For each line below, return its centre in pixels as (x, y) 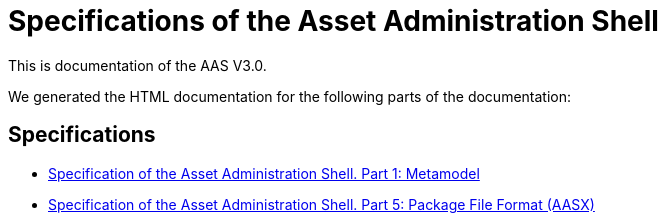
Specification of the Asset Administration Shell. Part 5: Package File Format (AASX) (321, 204)
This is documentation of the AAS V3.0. (137, 65)
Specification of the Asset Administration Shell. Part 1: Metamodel (264, 173)
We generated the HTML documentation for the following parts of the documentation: (290, 96)
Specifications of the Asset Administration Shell (333, 21)
